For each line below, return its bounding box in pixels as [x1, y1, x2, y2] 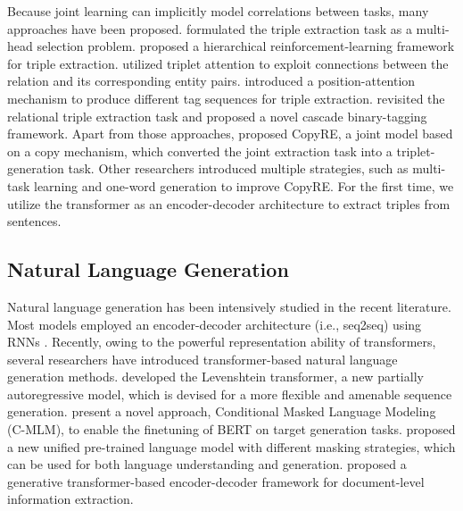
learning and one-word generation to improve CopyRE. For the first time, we [34, 176, 454, 195]
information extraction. [7, 490, 134, 508]
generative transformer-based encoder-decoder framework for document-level [7, 472, 425, 490]
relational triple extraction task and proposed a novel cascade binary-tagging [7, 106, 427, 125]
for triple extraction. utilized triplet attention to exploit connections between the [7, 54, 449, 72]
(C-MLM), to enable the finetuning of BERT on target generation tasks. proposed [7, 420, 456, 439]
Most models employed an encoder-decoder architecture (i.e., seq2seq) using [7, 314, 422, 333]
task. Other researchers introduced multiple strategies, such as [68, 159, 409, 178]
